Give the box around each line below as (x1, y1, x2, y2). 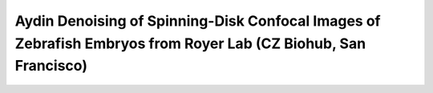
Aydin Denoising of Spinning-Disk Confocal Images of (14, 12, 381, 30)
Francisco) (14, 57, 88, 75)
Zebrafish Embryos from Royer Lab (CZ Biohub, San (14, 34, 366, 52)
